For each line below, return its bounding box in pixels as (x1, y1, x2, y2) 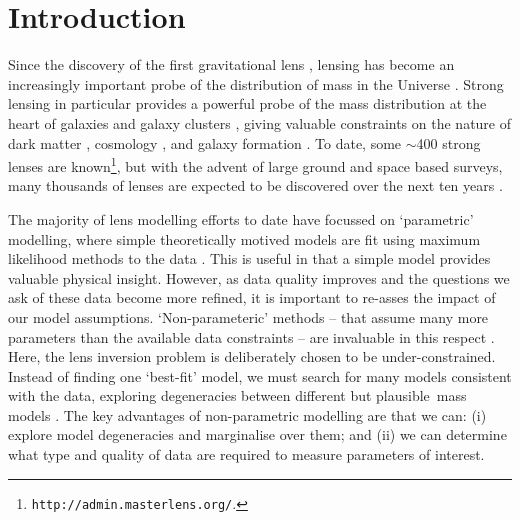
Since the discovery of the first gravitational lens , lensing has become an (8, 54, 455, 75)
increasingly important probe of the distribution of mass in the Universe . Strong (8, 73, 504, 94)
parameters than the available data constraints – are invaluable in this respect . (8, 326, 495, 347)
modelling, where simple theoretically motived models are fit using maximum (8, 228, 481, 249)
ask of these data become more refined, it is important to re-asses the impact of (8, 287, 496, 308)
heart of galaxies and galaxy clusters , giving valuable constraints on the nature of (8, 112, 512, 133)
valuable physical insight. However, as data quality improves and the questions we (8, 267, 510, 288)
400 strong (416, 132, 481, 153)
